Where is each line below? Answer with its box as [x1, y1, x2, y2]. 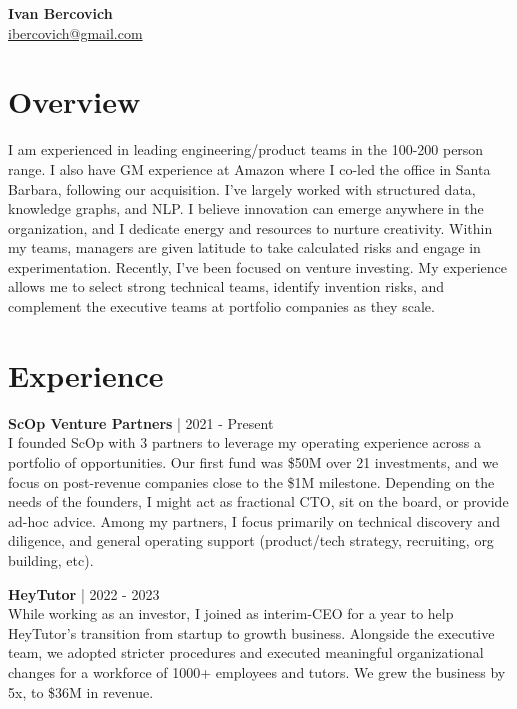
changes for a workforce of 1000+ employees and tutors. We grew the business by [8, 661, 506, 682]
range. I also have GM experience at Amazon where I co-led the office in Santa [8, 158, 491, 179]
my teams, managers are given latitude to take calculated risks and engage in [8, 237, 481, 258]
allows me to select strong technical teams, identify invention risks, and [8, 276, 445, 297]
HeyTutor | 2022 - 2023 [8, 583, 160, 604]
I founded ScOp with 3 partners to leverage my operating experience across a [8, 432, 481, 453]
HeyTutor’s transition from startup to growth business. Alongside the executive [8, 622, 495, 643]
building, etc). [8, 549, 94, 570]
